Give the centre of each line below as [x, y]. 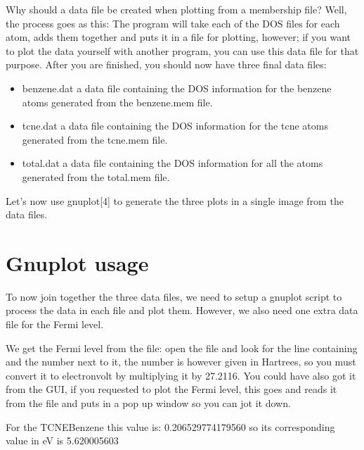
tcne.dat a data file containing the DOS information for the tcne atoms [175, 126]
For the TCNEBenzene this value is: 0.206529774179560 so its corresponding [170, 426]
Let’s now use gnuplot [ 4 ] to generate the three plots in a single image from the [175, 200]
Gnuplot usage [77, 262]
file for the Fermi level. [55, 324]
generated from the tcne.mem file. [95, 139]
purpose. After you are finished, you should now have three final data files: [166, 64]
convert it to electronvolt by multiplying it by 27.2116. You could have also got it [181, 375]
